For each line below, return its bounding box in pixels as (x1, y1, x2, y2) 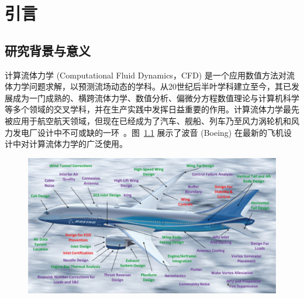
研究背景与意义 (5, 41, 91, 59)
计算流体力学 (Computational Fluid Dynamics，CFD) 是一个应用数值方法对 (5, 68, 286, 81)
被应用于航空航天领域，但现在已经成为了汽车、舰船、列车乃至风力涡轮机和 (5, 114, 291, 126)
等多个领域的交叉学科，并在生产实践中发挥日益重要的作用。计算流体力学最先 (5, 103, 299, 115)
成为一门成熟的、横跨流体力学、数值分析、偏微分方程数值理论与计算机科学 (12, 91, 299, 104)
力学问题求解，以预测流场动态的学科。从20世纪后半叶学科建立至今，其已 (12, 80, 291, 93)
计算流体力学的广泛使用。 (29, 138, 127, 150)
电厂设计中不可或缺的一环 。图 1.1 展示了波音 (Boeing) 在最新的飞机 (20, 126, 284, 138)
